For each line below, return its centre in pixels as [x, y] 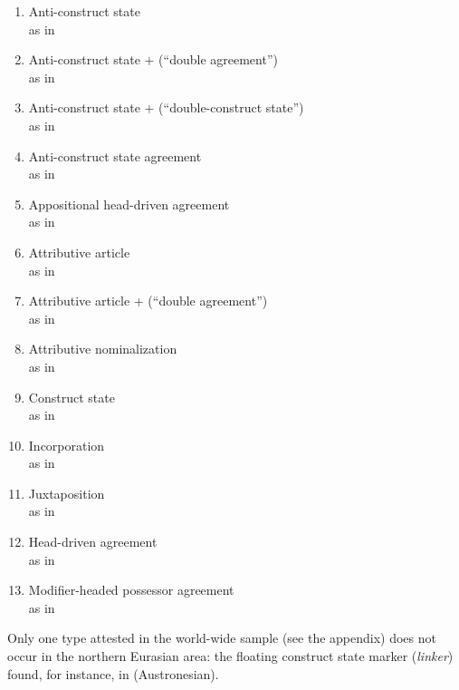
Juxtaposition [67, 493]
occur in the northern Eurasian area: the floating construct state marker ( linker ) [230, 656]
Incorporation [67, 445]
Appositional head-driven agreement [129, 204]
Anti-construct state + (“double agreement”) [153, 59]
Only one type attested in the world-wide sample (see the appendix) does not [222, 638]
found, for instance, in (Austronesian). [113, 673]
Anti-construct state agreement [115, 155]
